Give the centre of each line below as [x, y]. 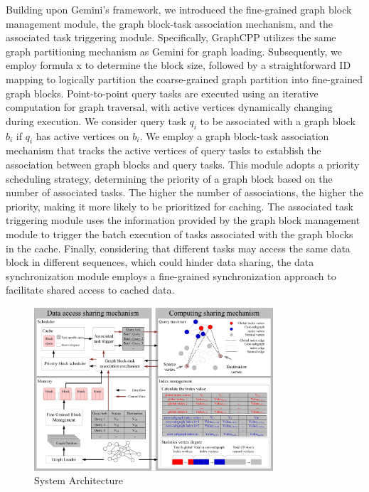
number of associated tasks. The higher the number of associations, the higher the [184, 192]
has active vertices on [82, 135]
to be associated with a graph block [278, 121]
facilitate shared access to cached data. [90, 290]
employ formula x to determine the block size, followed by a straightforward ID [178, 65]
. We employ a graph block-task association [234, 135]
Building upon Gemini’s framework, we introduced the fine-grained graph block [179, 9]
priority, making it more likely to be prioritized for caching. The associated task [180, 206]
